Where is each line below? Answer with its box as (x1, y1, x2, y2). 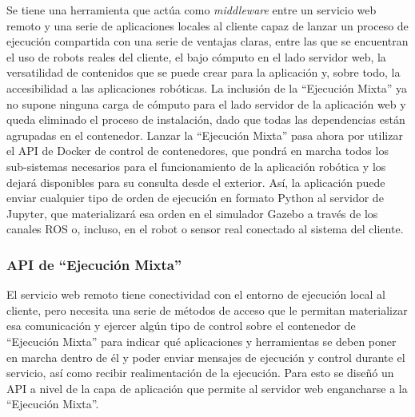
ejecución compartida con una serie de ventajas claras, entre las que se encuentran (6, 33, 409, 50)
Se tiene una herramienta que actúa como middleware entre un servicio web (6, 2, 377, 18)
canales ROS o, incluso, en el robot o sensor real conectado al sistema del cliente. (6, 220, 404, 237)
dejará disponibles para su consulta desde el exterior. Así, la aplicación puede (6, 173, 385, 190)
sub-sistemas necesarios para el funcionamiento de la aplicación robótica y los (6, 157, 386, 174)
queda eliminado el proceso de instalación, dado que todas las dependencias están (6, 111, 405, 128)
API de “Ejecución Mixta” (6, 254, 182, 274)
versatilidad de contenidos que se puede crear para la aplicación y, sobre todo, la (6, 64, 401, 81)
